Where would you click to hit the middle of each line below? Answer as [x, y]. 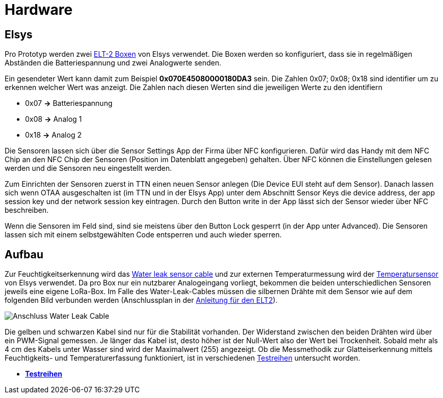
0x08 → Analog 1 [53, 119]
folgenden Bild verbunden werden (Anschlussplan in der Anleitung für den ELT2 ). [141, 300]
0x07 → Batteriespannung [69, 103]
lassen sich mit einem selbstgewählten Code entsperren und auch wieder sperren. [143, 235]
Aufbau [24, 254]
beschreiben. [27, 210]
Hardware [39, 10]
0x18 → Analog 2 [53, 135]
